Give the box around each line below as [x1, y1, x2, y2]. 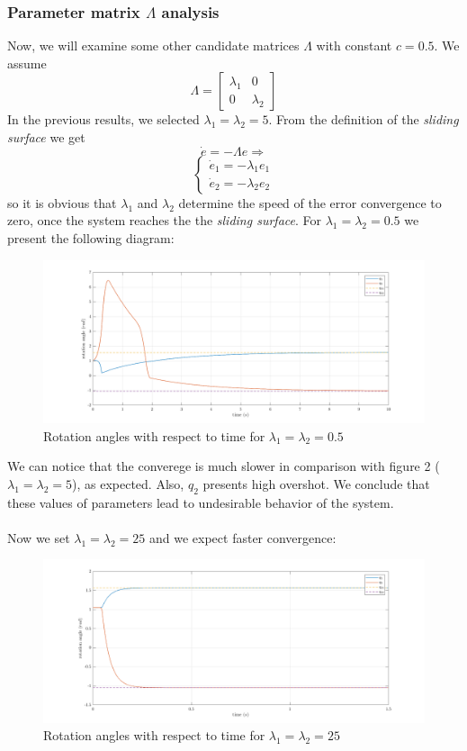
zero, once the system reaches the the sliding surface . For [7, 211, 321, 230]
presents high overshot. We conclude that [202, 474, 430, 493]
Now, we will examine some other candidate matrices [7, 36, 300, 55]
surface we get [7, 128, 85, 146]
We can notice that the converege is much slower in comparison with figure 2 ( [7, 457, 440, 475]
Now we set [7, 528, 70, 547]
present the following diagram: [7, 229, 175, 247]
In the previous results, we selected [7, 110, 200, 129]
